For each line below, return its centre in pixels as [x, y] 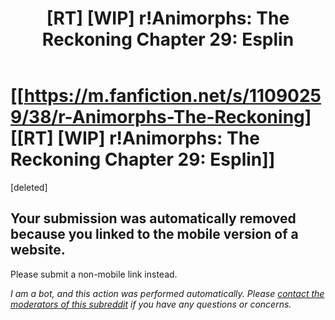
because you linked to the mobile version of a [154, 234]
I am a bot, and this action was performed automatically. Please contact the [167, 293]
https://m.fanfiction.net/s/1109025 [172, 96]
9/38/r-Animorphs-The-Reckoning [157, 117]
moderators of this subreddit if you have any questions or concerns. [151, 304]
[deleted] [29, 187]
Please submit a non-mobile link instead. [94, 274]
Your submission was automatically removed [153, 218]
